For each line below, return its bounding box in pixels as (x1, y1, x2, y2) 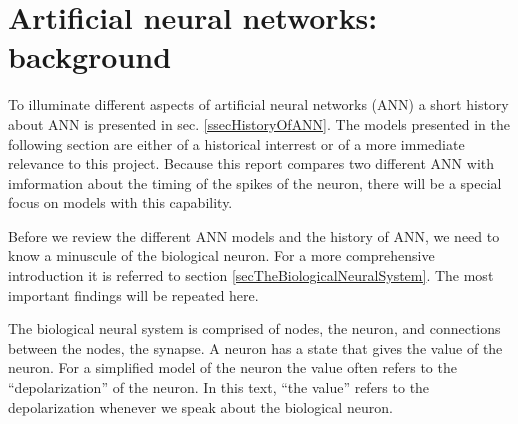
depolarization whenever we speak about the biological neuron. (8, 396, 393, 417)
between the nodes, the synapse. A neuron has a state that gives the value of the (8, 337, 503, 358)
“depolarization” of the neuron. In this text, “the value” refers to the (8, 377, 430, 398)
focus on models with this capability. (8, 192, 233, 213)
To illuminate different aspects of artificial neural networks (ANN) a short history (8, 94, 509, 115)
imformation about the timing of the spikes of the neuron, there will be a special (8, 172, 502, 193)
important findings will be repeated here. (8, 284, 259, 305)
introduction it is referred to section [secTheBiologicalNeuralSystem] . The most (8, 265, 494, 286)
